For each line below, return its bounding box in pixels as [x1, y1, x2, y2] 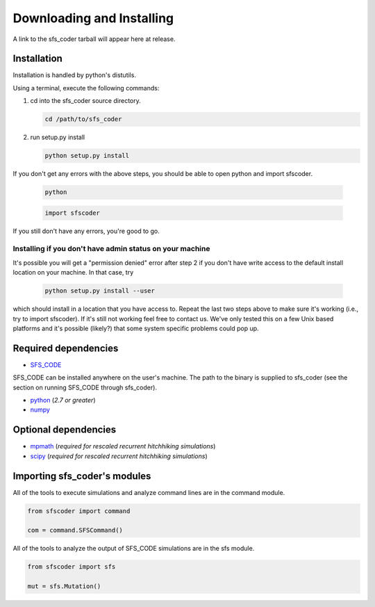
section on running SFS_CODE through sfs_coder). [12, 383, 158, 391]
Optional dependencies [12, 424, 117, 436]
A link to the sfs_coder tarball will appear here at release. [12, 35, 176, 43]
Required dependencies [12, 342, 119, 354]
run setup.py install [30, 133, 85, 142]
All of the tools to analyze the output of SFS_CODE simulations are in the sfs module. [12, 544, 255, 553]
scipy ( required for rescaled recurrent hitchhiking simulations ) [30, 452, 208, 460]
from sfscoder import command [27, 507, 131, 515]
